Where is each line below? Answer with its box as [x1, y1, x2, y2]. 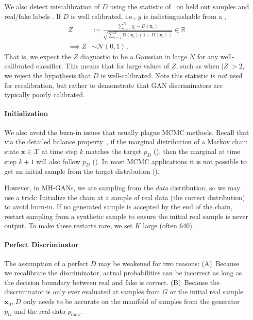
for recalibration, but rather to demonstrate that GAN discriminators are [4, 80, 223, 90]
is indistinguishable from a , [143, 11, 226, 21]
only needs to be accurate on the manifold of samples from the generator [23, 296, 240, 306]
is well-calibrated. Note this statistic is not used [101, 70, 243, 80]
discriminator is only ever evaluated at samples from [4, 286, 160, 297]
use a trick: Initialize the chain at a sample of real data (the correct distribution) [4, 192, 245, 202]
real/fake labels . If [4, 11, 61, 21]
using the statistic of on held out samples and [110, 1, 249, 11]
